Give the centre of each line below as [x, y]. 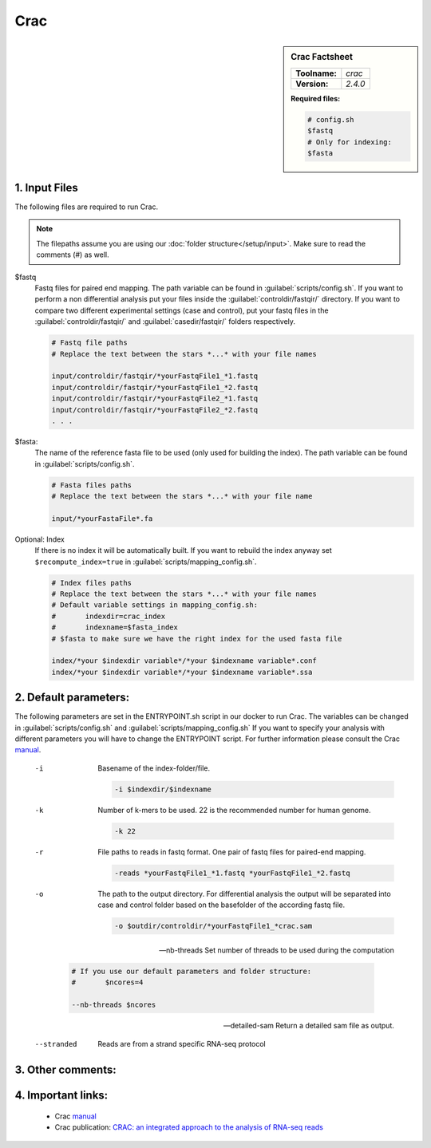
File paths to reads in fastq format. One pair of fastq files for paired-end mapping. [232, 852]
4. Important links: [61, 1096]
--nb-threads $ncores [114, 1005]
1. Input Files [47, 187]
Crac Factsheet [322, 57]
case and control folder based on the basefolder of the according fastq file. [221, 905]
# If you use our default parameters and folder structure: [192, 971]
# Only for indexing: [350, 142]
